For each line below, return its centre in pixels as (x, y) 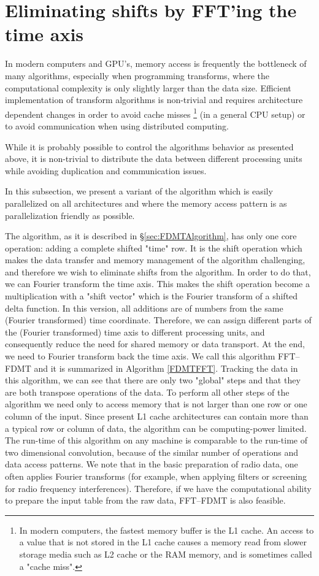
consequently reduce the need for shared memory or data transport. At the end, (155, 344)
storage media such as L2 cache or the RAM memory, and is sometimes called (166, 554)
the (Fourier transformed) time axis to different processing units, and (135, 332)
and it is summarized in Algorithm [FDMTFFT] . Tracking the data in (166, 368)
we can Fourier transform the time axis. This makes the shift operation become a (157, 284)
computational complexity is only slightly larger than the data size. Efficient (148, 87)
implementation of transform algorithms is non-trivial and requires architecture (154, 100)
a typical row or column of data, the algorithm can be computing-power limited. (156, 428)
